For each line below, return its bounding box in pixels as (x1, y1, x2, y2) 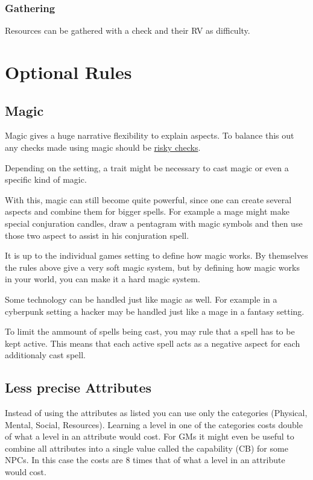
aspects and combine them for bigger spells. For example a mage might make (5, 205, 289, 218)
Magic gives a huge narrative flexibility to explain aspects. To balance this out (5, 129, 294, 142)
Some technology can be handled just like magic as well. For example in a (5, 292, 277, 305)
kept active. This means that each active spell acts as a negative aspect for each (5, 336, 300, 349)
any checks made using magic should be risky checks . (5, 141, 201, 153)
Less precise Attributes (5, 378, 152, 397)
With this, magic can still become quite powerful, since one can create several (5, 193, 292, 206)
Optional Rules (5, 60, 132, 84)
